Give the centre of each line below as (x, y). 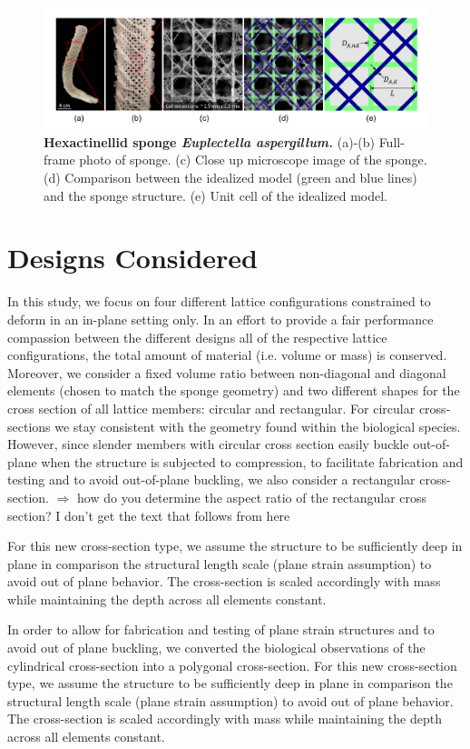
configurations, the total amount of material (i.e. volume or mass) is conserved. (227, 355)
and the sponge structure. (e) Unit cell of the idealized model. (216, 195)
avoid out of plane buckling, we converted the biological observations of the (216, 648)
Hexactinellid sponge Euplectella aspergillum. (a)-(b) (209, 141)
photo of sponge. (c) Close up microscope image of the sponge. (253, 160)
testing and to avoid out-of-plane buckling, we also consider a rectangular (211, 479)
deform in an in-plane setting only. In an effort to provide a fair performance (220, 319)
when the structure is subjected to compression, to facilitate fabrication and (252, 461)
